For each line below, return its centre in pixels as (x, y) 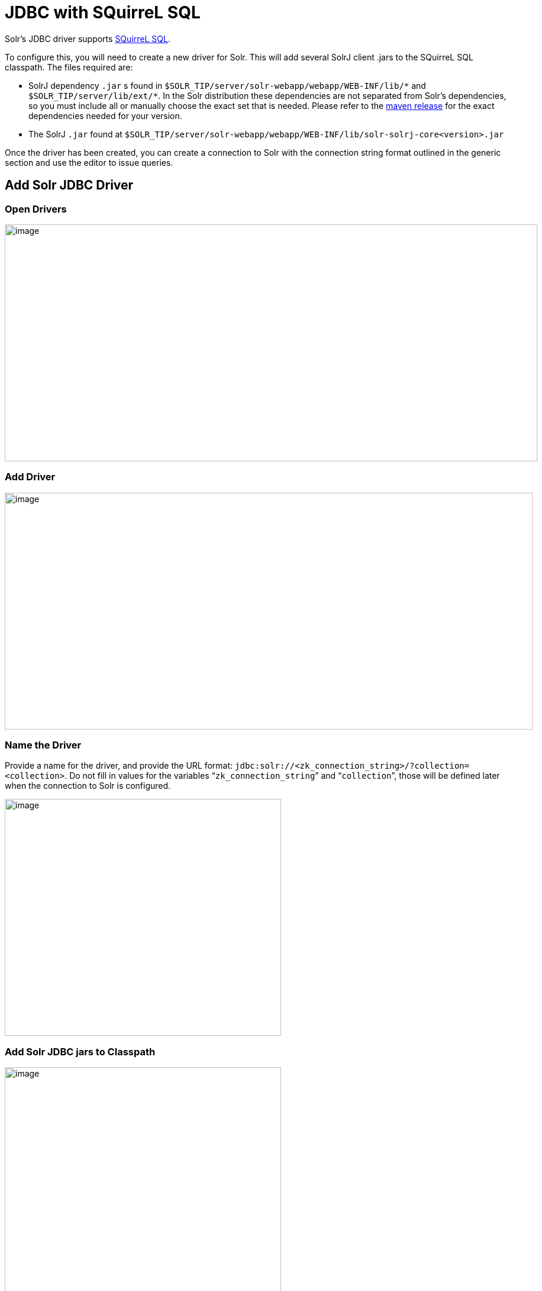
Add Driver (30, 477)
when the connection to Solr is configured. (88, 786)
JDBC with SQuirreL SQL (103, 12)
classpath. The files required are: (69, 67)
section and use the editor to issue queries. (89, 162)
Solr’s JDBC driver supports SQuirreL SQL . (88, 38)
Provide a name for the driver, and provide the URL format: (119, 766)
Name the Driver (43, 745)
